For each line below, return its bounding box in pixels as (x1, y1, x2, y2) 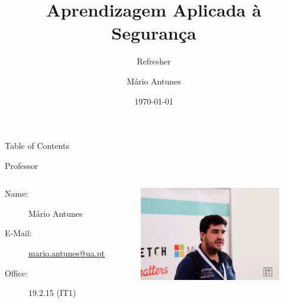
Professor (5, 159, 38, 171)
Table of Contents (5, 139, 69, 152)
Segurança (111, 21, 196, 45)
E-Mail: (5, 227, 32, 239)
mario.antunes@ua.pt (28, 247, 105, 259)
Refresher (137, 55, 171, 67)
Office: (5, 266, 28, 279)
